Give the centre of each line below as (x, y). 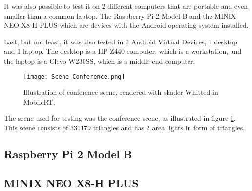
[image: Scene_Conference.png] (74, 76)
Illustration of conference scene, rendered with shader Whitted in (121, 92)
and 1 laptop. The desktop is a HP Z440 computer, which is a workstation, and (123, 51)
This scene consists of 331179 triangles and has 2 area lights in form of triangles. (125, 127)
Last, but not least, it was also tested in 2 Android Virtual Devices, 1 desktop (121, 41)
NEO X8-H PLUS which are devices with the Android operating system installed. (126, 25)
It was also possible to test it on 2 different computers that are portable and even (126, 6)
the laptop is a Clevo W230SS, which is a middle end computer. (100, 60)
